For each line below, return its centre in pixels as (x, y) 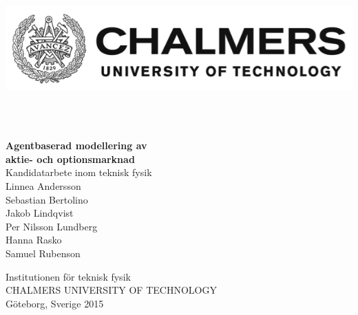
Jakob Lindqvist (40, 213)
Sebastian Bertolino (47, 199)
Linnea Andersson (43, 186)
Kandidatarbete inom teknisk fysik (79, 172)
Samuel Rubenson (43, 253)
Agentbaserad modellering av (76, 145)
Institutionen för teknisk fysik (68, 276)
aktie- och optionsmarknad (70, 159)
